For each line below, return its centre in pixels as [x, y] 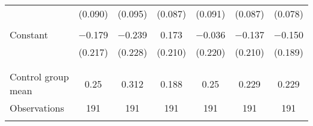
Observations [37, 108]
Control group [39, 76]
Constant [29, 34]
